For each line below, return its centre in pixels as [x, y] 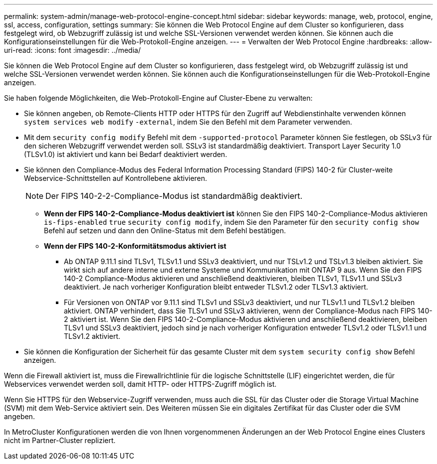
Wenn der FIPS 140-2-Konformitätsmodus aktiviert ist [135, 246]
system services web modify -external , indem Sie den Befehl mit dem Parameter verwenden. [188, 122]
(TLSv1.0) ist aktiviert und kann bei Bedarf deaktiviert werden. [126, 154]
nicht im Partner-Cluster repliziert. [60, 440]
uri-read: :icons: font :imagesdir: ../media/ [72, 50]
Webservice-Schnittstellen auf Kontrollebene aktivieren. [116, 178]
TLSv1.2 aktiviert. [92, 336]
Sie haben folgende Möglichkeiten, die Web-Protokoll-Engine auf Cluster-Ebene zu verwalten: [158, 98]
